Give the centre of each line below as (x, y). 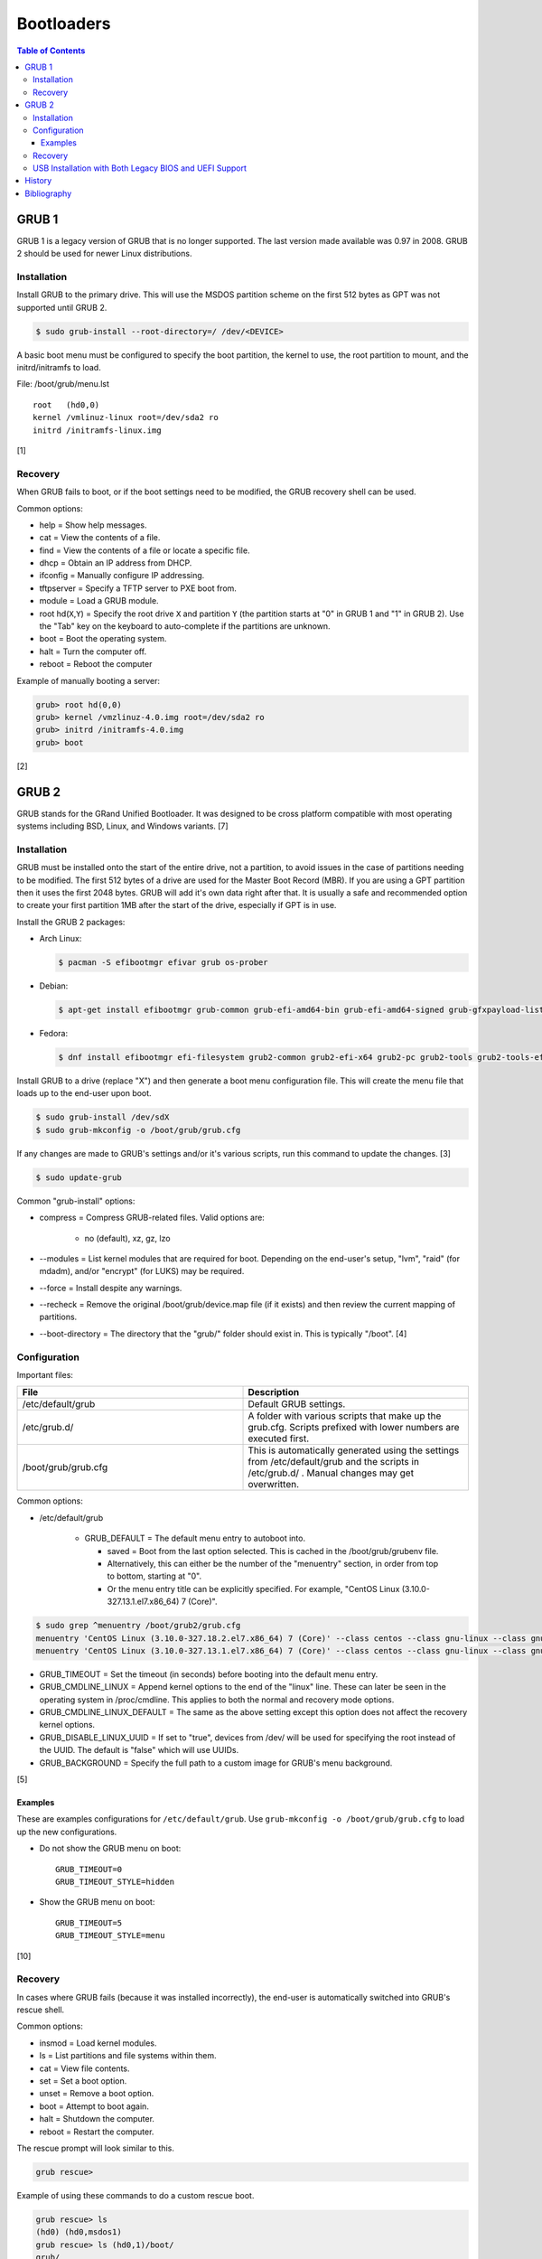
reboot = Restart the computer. (97, 2132)
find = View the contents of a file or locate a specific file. (145, 550)
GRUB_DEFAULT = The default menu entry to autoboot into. (195, 1538)
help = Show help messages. (93, 525)
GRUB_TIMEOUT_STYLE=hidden (115, 1881)
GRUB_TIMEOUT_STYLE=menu (110, 1936)
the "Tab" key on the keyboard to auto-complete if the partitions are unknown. (185, 626)
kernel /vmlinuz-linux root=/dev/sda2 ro (126, 417)
